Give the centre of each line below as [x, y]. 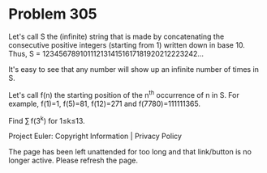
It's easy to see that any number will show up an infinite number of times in [134, 69]
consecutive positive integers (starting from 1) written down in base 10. [127, 44]
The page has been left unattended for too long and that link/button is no [130, 152]
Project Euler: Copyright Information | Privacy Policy [95, 136]
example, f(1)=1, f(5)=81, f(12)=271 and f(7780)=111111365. [105, 103]
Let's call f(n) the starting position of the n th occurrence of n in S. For [124, 94]
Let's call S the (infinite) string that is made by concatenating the [116, 36]
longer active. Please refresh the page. [73, 160]
